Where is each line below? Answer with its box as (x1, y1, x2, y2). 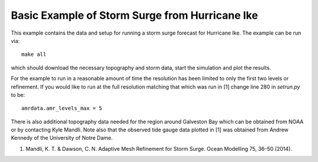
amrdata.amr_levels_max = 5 (21, 105, 102, 112)
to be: (11, 91, 25, 98)
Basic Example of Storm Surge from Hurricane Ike (11, 9, 259, 22)
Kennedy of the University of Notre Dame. (11, 134, 113, 141)
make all (21, 51, 47, 58)
